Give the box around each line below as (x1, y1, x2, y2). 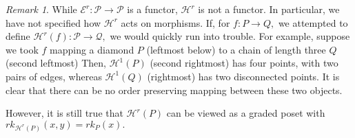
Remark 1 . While (6, 2, 77, 16)
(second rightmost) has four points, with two (150, 56, 338, 70)
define (6, 29, 30, 43)
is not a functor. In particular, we (198, 2, 340, 16)
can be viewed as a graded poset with (166, 106, 325, 120)
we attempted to (278, 15, 348, 30)
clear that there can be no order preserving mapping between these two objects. (6, 82, 343, 97)
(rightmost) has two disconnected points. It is (147, 69, 340, 83)
